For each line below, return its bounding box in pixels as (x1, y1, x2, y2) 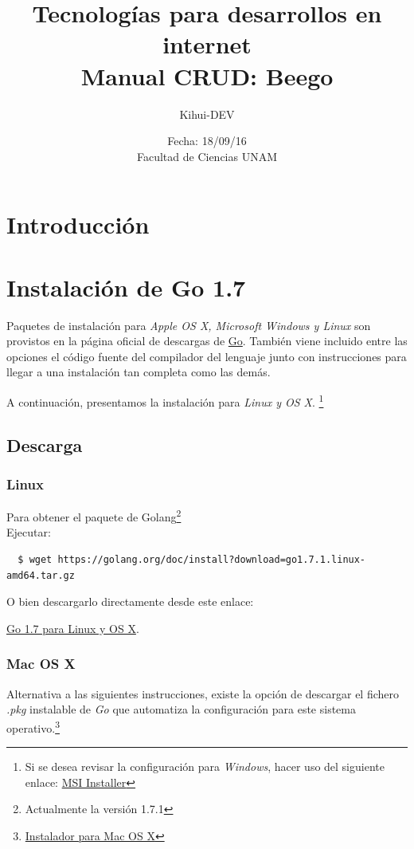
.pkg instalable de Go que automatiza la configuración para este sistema (6, 701, 356, 717)
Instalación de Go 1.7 (6, 270, 246, 303)
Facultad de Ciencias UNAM (136, 147, 278, 164)
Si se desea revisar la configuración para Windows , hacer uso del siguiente (25, 758, 385, 775)
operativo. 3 (6, 717, 60, 736)
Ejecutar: (6, 524, 51, 540)
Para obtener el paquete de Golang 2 (6, 506, 182, 525)
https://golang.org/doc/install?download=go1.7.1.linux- (57, 554, 366, 566)
